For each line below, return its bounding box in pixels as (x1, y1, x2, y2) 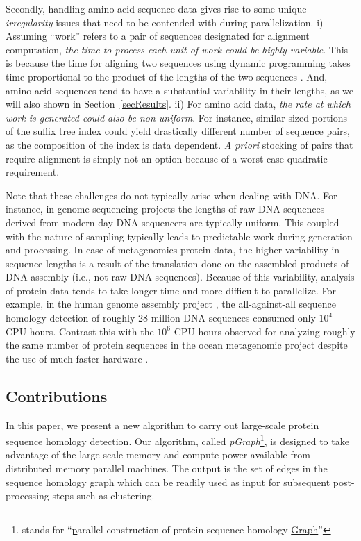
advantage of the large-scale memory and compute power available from (6, 447, 310, 462)
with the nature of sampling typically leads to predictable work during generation (6, 228, 353, 243)
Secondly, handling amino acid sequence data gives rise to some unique (6, 1, 307, 15)
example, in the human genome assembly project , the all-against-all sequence (6, 297, 336, 311)
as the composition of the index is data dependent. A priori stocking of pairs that (6, 137, 353, 151)
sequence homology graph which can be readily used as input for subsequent (6, 474, 330, 489)
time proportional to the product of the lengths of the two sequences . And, (6, 69, 328, 83)
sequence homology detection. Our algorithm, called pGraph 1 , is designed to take (6, 432, 349, 448)
